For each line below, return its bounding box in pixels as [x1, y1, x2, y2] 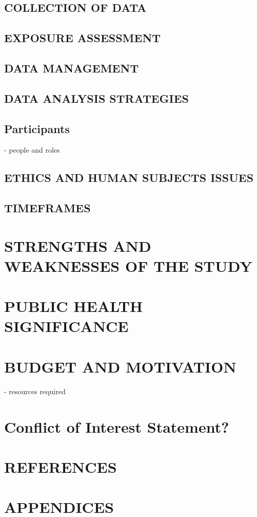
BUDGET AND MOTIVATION [4, 356, 236, 377]
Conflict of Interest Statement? [4, 416, 229, 437]
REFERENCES [4, 456, 117, 477]
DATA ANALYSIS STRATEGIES [4, 90, 189, 106]
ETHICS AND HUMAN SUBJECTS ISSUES [4, 170, 254, 186]
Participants [4, 120, 70, 136]
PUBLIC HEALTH [4, 296, 143, 317]
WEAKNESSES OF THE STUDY [4, 255, 252, 276]
